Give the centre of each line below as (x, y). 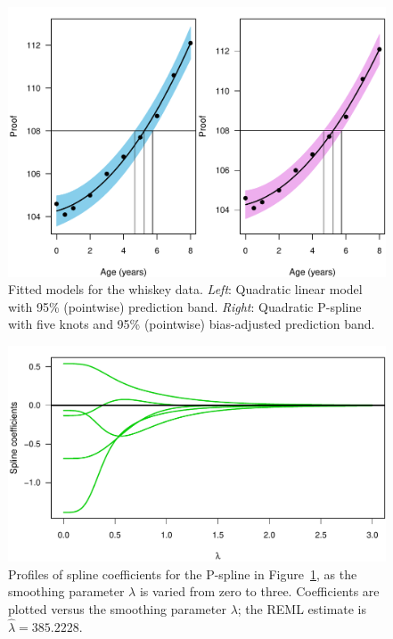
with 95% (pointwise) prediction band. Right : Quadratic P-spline (185, 306)
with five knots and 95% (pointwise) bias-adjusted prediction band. (192, 324)
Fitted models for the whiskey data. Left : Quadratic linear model (185, 289)
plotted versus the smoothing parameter (117, 609)
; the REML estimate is (302, 609)
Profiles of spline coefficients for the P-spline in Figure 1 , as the (183, 573)
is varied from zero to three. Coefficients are (259, 591)
